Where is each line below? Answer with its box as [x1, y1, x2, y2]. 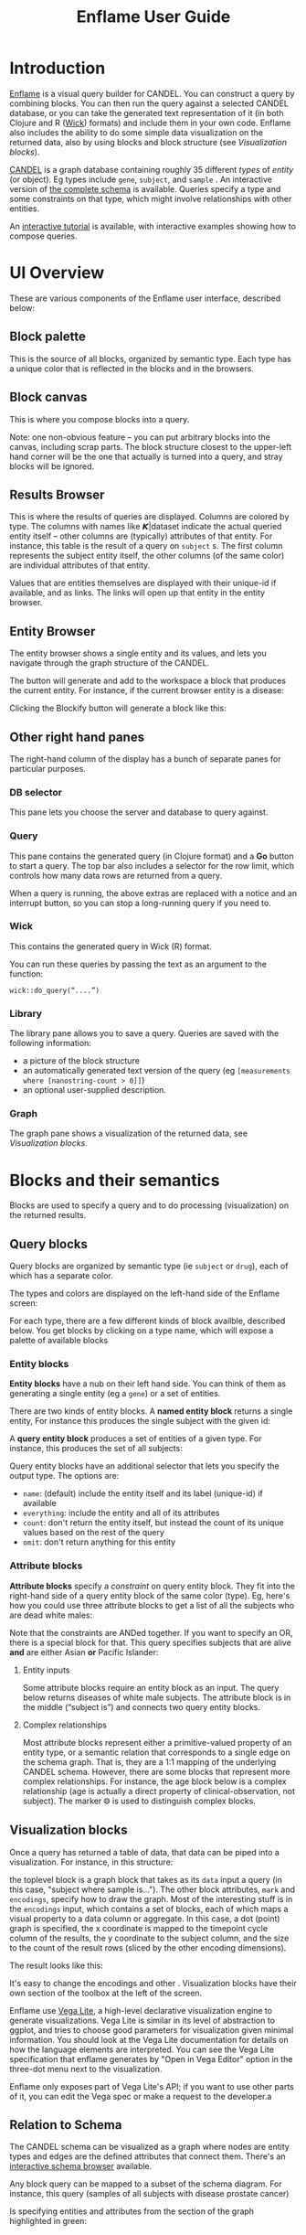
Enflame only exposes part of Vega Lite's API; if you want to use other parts [9, 2080, 294, 2091]
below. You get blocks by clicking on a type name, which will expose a [9, 1325, 274, 1336]
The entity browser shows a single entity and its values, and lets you [9, 647, 267, 659]
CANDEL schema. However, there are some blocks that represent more [22, 1766, 290, 1777]
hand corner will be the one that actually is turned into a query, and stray [9, 451, 283, 462]
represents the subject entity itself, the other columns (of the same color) [9, 551, 285, 561]
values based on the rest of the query [22, 1527, 164, 1538]
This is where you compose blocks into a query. [9, 413, 190, 424]
